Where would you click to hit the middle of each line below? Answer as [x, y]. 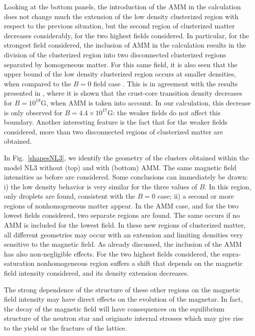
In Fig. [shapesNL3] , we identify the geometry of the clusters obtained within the [127, 157]
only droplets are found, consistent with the [70, 196]
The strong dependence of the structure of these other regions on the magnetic [122, 289]
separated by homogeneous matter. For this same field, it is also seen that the [121, 64]
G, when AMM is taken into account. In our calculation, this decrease [146, 102]
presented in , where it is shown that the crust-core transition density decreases [123, 93]
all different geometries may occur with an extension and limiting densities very [124, 234]
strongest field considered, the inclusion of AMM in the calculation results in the [125, 45]
